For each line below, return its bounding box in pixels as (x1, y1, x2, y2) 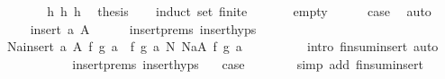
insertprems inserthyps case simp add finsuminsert (72, 54, 423, 73)
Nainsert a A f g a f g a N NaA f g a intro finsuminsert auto (6, 37, 439, 56)
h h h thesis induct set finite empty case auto (47, 2, 431, 20)
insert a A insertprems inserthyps (30, 19, 257, 38)
